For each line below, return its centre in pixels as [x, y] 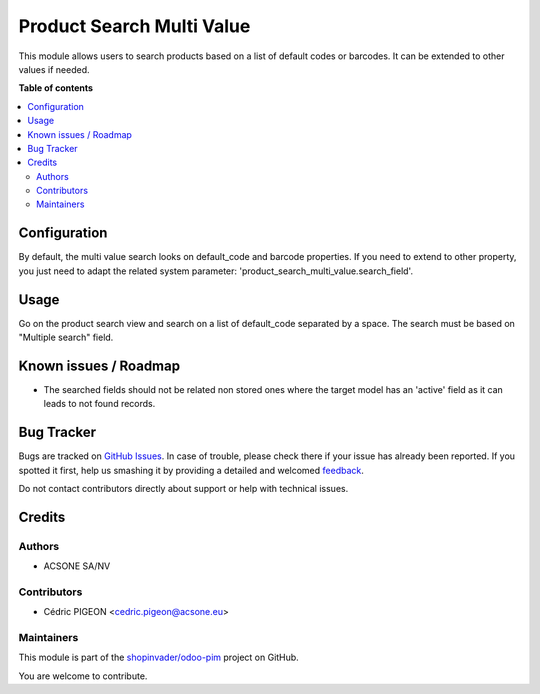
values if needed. [54, 69]
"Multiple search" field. [66, 337]
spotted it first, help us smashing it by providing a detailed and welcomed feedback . [191, 470]
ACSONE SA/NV [77, 566]
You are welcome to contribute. [83, 676]
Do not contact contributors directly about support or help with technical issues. [183, 489]
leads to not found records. [99, 404]
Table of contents [56, 88]
